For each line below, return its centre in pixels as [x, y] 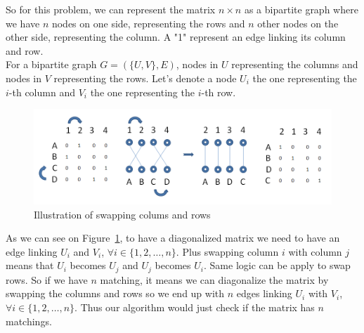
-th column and [42, 92]
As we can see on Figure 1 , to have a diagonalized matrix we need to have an [173, 238]
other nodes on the [298, 23]
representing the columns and [295, 64]
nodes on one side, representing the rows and [148, 23]
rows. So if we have [47, 279]
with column [315, 251]
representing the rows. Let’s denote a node [145, 78]
